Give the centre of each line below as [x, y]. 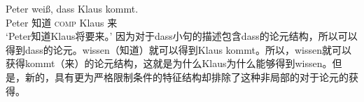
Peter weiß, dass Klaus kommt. [72, 8]
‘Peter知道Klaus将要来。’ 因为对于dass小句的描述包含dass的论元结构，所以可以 [182, 36]
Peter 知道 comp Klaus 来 [62, 22]
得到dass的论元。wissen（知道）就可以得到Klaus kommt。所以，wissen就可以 [179, 49]
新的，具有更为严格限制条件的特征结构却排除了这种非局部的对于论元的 [187, 76]
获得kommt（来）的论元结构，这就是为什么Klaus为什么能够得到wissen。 [169, 63]
